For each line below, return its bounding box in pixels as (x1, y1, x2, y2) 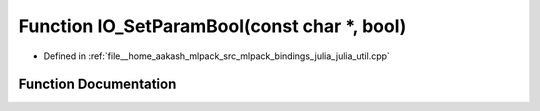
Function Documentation (18, 76, 177, 93)
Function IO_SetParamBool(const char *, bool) (18, 15, 407, 37)
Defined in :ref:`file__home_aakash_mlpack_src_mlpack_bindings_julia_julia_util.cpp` (43, 50, 390, 62)
